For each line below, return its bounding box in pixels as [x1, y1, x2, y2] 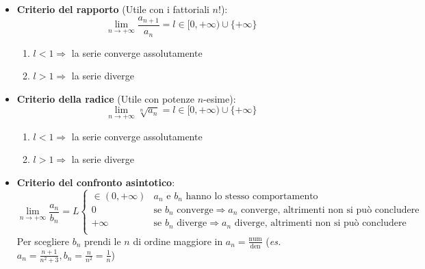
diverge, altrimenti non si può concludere [234, 218, 407, 229]
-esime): [203, 91, 236, 105]
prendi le [83, 233, 121, 248]
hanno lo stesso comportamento [185, 191, 318, 201]
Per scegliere [16, 233, 69, 248]
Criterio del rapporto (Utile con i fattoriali [16, 2, 209, 16]
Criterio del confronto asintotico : [16, 175, 175, 189]
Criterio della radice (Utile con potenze [16, 91, 194, 105]
